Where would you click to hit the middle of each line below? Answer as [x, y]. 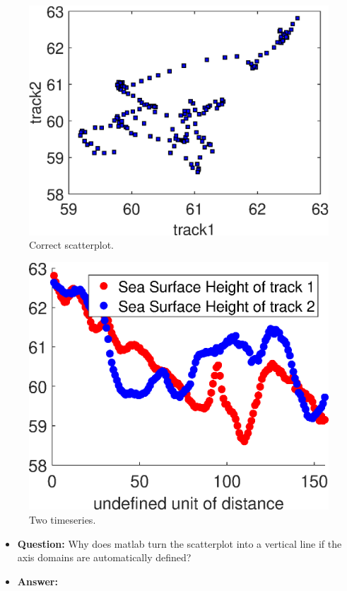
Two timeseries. [63, 519]
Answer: [37, 581]
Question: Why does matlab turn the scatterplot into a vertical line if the [180, 543]
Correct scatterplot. [71, 245]
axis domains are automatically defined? [104, 557]
